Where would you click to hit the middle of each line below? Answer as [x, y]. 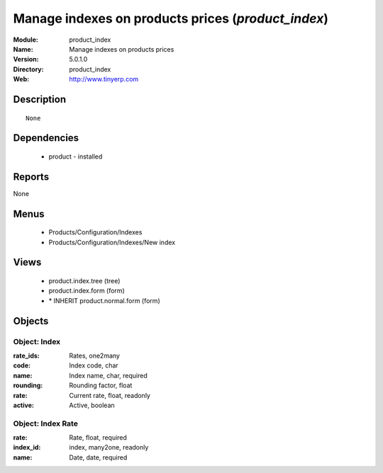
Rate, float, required [98, 438]
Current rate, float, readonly [110, 395]
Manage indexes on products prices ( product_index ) [171, 18]
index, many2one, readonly [109, 448]
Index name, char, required [109, 375]
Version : [26, 59]
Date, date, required [98, 457]
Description [40, 99]
